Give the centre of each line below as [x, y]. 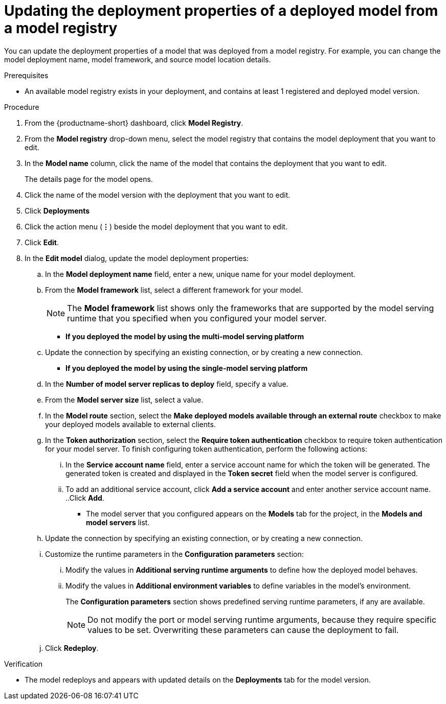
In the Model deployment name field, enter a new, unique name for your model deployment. [200, 274]
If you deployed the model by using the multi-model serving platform [185, 336]
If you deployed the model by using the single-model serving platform [187, 368]
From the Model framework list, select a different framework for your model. [174, 290]
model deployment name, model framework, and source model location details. [138, 59]
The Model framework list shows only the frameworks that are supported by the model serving [251, 308]
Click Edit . [42, 242]
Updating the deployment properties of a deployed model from [221, 11]
